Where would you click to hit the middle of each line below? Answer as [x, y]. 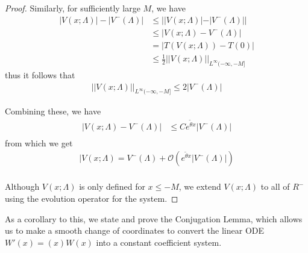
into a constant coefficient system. [159, 242]
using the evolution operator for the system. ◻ [92, 198]
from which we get [39, 142]
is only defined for [112, 186]
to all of [275, 186]
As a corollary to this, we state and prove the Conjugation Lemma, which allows [154, 218]
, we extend [200, 186]
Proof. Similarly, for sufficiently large [73, 8]
